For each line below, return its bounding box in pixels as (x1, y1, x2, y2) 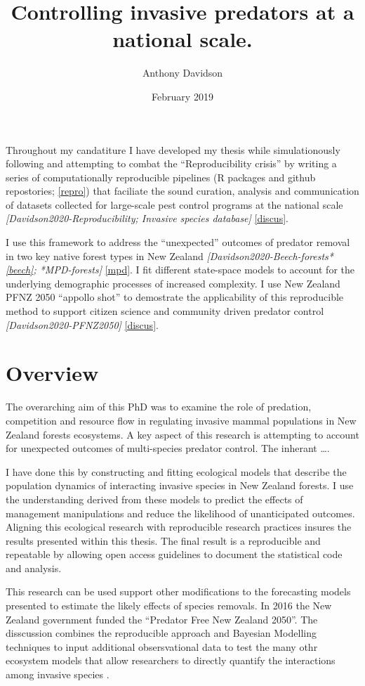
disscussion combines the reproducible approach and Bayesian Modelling (6, 626, 317, 640)
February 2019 (152, 89, 213, 103)
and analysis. (6, 560, 62, 575)
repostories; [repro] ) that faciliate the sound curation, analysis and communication (6, 183, 359, 198)
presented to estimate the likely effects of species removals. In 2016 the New (6, 598, 332, 613)
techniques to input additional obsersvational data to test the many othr (6, 639, 318, 654)
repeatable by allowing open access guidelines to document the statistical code (6, 547, 343, 562)
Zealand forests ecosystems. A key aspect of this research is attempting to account (6, 427, 359, 441)
